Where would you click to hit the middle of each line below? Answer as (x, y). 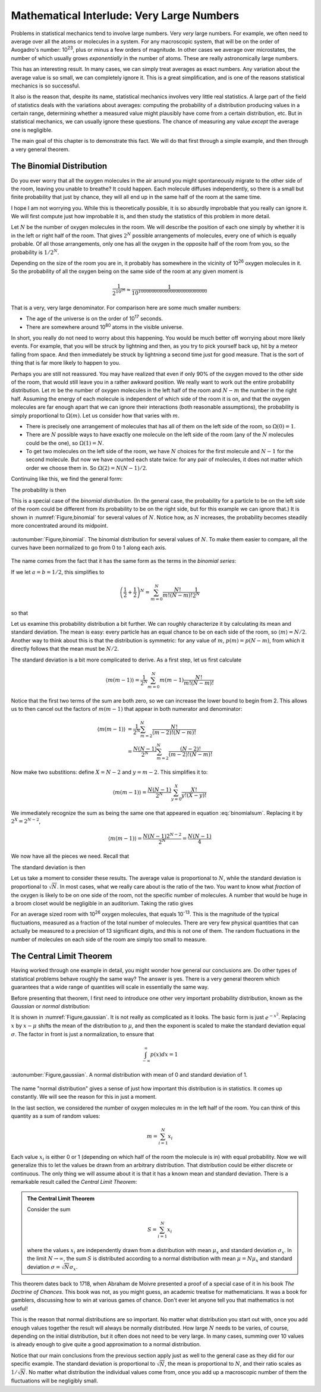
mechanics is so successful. (45, 86)
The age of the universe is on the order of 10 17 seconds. (95, 318)
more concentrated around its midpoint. (59, 526)
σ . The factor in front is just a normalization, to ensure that (83, 1034)
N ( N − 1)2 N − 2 (162, 835)
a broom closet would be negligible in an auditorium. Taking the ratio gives (102, 903)
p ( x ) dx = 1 (164, 1054)
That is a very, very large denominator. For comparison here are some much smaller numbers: (126, 308)
